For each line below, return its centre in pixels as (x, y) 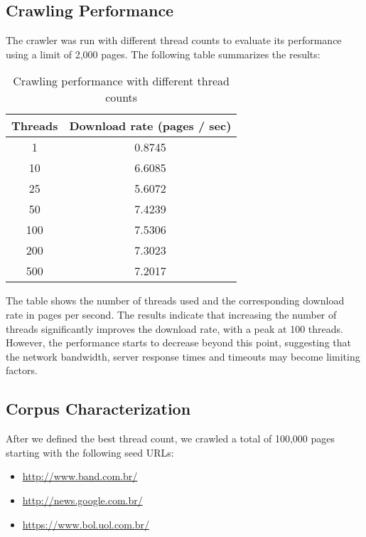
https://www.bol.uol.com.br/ (86, 524)
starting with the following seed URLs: (90, 452)
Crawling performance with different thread (122, 81)
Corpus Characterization (98, 409)
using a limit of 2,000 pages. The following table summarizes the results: (163, 54)
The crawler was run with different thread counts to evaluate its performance (174, 40)
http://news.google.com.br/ (82, 500)
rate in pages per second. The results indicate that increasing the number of (171, 314)
